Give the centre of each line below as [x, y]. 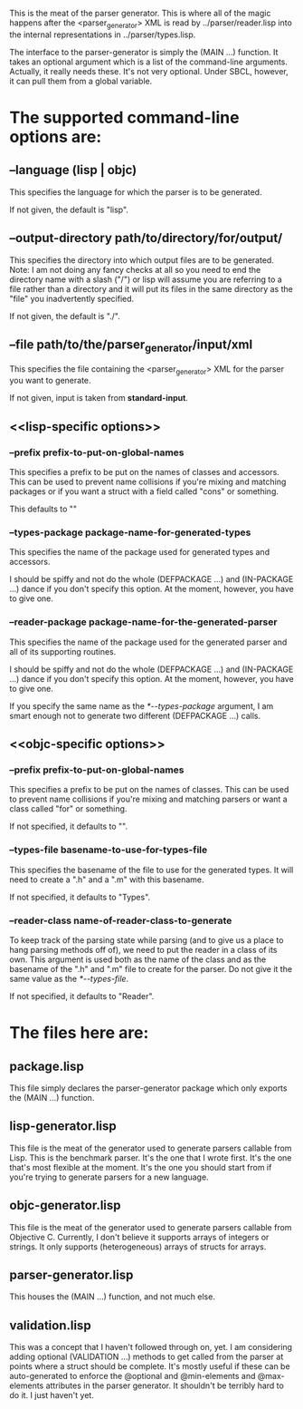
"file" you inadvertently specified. [72, 298]
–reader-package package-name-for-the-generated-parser [143, 622]
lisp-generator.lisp [63, 1127]
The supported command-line [124, 117]
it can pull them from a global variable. [81, 81]
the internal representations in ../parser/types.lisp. [103, 34]
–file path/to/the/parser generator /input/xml [131, 346]
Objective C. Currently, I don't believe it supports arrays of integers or [139, 1237]
